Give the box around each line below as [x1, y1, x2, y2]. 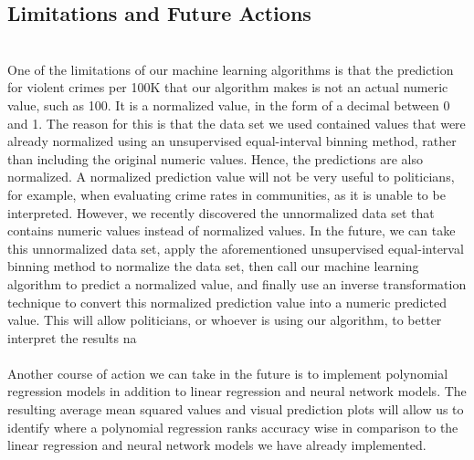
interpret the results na [7, 328, 137, 347]
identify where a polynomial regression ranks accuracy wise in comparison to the [7, 417, 458, 436]
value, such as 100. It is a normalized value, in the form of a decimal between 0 [7, 95, 450, 114]
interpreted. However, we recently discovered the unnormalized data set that [7, 203, 435, 222]
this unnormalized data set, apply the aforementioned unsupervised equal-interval [7, 238, 464, 257]
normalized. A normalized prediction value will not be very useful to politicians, [7, 167, 455, 186]
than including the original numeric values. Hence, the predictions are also [7, 149, 424, 168]
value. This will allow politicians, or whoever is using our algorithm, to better [7, 310, 442, 329]
